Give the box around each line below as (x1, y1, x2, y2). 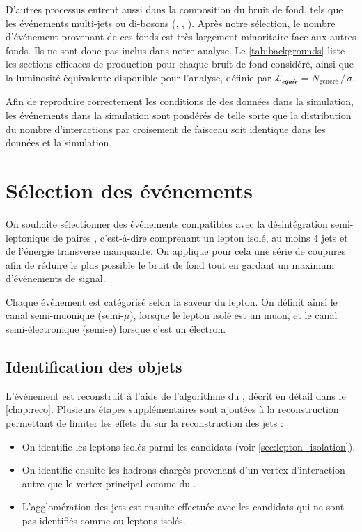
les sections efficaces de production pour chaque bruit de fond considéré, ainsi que (6, 56, 354, 71)
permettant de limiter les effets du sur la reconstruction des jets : (6, 416, 283, 430)
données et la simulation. (6, 135, 112, 150)
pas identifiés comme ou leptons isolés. (22, 513, 186, 528)
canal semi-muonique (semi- (6, 308, 124, 322)
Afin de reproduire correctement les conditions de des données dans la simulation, (6, 94, 354, 109)
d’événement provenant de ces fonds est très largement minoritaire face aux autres (6, 29, 356, 44)
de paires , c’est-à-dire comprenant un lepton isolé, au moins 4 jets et (53, 230, 348, 244)
